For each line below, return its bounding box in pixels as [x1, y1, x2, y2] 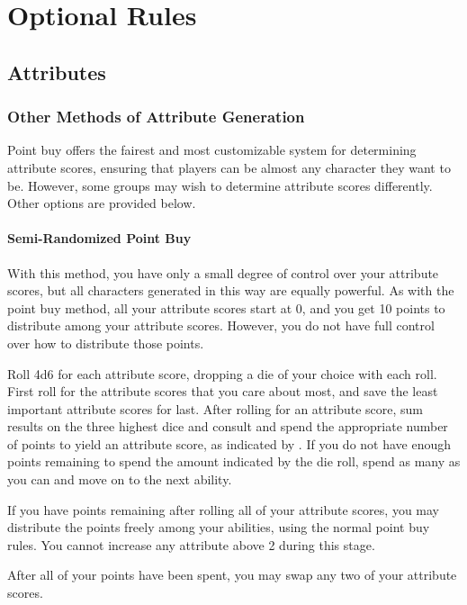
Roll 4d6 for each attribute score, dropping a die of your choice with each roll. [7, 364, 437, 383]
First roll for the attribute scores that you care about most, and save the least [7, 382, 438, 401]
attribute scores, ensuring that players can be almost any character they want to [7, 158, 451, 176]
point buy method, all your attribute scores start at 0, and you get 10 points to [7, 298, 445, 317]
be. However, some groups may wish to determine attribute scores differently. [7, 176, 433, 194]
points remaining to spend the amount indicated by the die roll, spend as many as [7, 452, 461, 471]
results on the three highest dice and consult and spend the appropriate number [7, 417, 448, 436]
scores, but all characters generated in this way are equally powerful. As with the [7, 281, 454, 300]
